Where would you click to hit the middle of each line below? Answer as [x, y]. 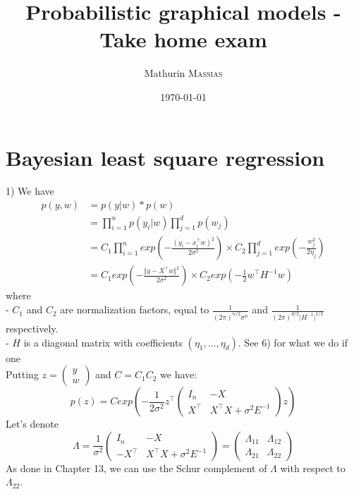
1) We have [30, 191]
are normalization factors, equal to [135, 309]
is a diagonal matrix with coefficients [103, 342]
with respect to [313, 468]
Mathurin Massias [183, 73]
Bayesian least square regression [165, 157]
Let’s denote [32, 424]
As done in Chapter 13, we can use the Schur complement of [136, 468]
